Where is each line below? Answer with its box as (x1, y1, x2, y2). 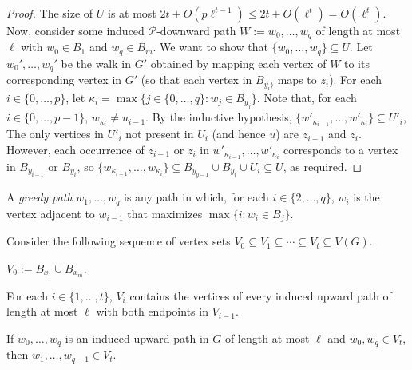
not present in (125, 125, 194, 142)
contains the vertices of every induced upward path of (129, 287, 392, 304)
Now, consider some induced (6, 22, 145, 38)
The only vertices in (6, 125, 104, 142)
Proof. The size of (6, 5, 93, 21)
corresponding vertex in (6, 71, 122, 88)
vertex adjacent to (6, 205, 95, 221)
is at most (108, 5, 156, 21)
